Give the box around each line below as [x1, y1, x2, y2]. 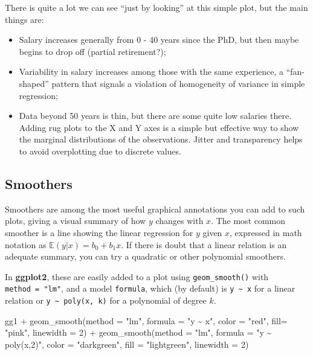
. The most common [211, 214, 286, 227]
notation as [5, 238, 47, 251]
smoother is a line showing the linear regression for [5, 226, 193, 238]
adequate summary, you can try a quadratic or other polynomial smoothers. [5, 250, 286, 263]
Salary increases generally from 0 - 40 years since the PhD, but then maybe [19, 33, 299, 46]
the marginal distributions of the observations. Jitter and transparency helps [19, 133, 303, 146]
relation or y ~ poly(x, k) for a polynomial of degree [5, 294, 207, 307]
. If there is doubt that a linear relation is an [121, 238, 287, 251]
